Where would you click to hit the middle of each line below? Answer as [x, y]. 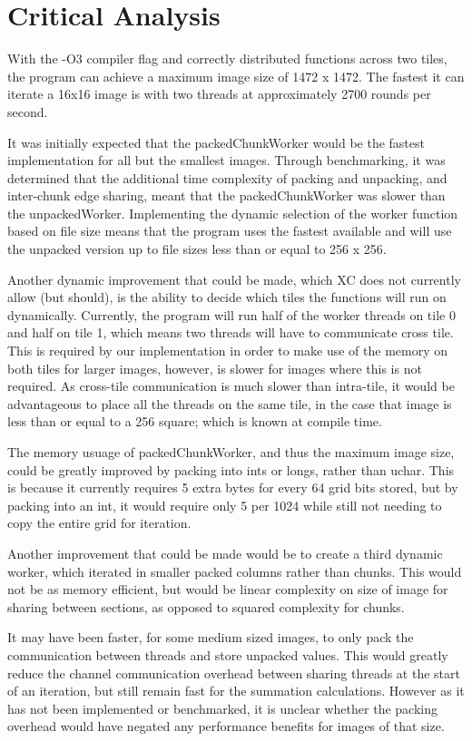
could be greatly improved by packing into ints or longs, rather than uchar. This [231, 469]
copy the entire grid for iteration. [99, 523]
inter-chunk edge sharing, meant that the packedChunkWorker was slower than [226, 195]
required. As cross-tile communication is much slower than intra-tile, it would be [231, 386]
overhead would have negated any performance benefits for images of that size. [226, 726]
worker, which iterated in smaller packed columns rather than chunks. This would [235, 571]
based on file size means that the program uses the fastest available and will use [230, 231]
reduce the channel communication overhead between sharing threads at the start [234, 673]
